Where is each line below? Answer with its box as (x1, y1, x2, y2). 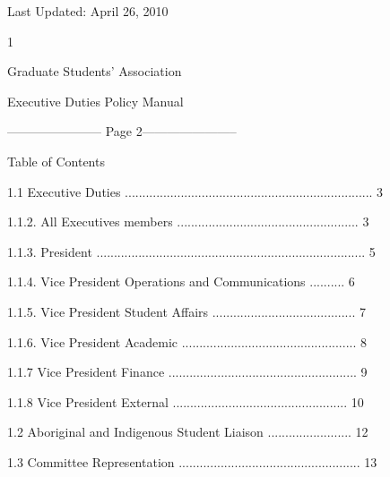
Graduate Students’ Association (7, 62, 182, 81)
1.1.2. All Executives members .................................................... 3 (7, 212, 369, 231)
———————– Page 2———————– (7, 122, 237, 141)
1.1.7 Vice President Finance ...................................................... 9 (7, 362, 368, 381)
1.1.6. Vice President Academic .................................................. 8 (7, 332, 367, 351)
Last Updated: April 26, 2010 (7, 2, 169, 20)
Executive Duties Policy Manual (7, 91, 184, 110)
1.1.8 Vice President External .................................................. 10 (7, 392, 364, 411)
